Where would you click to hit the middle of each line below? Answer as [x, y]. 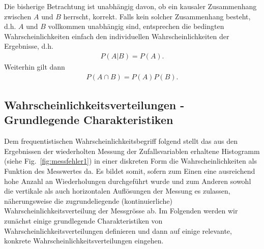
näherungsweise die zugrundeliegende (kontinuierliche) [88, 200]
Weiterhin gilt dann [35, 67]
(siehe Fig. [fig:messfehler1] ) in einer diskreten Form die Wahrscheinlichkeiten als [130, 161]
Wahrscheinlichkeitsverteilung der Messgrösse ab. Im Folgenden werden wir [121, 211]
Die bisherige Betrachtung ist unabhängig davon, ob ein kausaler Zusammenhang [130, 6]
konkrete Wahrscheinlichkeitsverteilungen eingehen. [84, 241]
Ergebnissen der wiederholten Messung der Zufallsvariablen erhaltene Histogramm [132, 151]
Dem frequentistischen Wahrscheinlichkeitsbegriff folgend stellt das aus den [121, 141]
